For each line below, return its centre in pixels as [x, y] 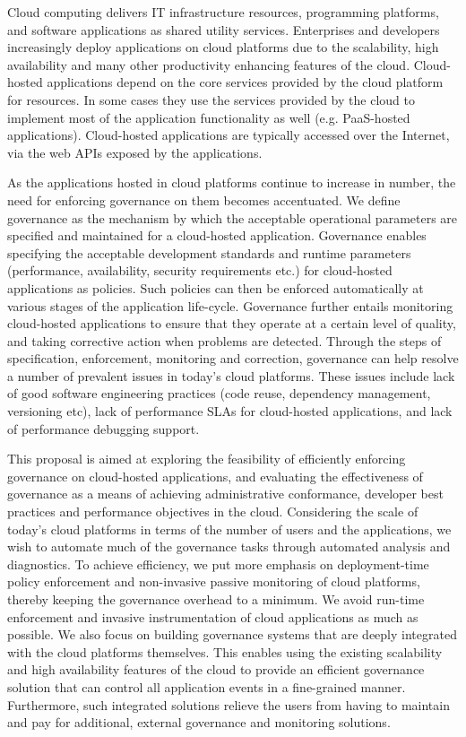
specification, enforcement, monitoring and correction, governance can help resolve [233, 358]
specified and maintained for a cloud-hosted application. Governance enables [217, 235]
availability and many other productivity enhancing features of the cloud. [209, 64]
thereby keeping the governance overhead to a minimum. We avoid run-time [216, 599]
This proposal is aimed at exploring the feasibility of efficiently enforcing [207, 459]
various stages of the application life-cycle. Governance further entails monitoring [230, 305]
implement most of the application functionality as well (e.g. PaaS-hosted [209, 117]
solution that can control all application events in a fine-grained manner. [207, 686]
